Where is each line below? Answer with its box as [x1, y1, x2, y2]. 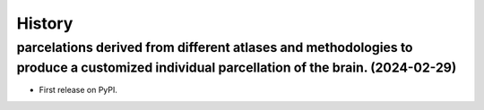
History [16, 13, 73, 33]
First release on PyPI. [39, 85, 118, 96]
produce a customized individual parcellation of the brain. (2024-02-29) [16, 59, 457, 76]
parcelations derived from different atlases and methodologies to [16, 39, 413, 55]
